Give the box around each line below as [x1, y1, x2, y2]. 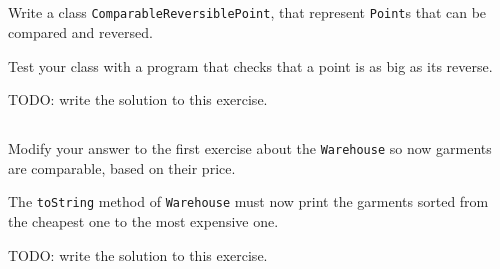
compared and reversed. [8, 22, 153, 43]
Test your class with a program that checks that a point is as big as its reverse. [8, 55, 493, 76]
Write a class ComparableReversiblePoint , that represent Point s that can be [8, 2, 487, 23]
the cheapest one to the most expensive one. [8, 211, 279, 232]
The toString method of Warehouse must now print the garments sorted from [8, 191, 489, 212]
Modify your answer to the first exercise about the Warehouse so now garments [8, 138, 492, 159]
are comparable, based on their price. [8, 157, 236, 178]
